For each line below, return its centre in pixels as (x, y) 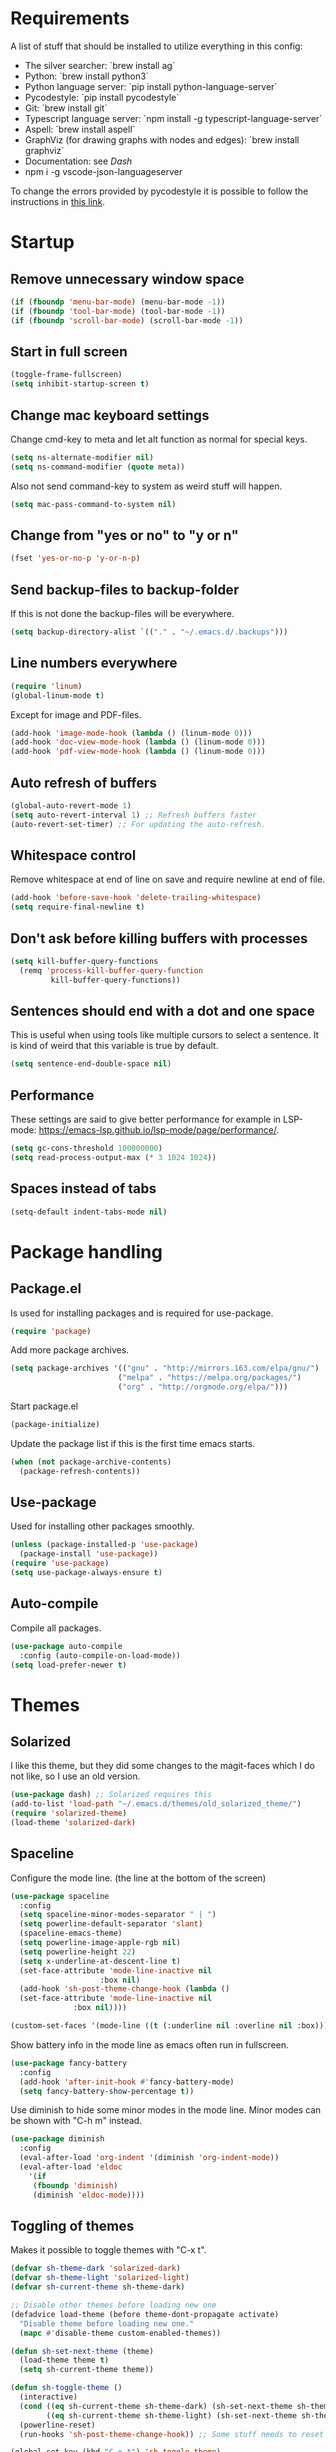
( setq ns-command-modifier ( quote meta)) (98, 467)
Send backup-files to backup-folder (125, 589)
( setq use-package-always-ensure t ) (86, 1573)
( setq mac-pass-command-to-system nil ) (93, 504)
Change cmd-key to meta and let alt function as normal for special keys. (159, 439)
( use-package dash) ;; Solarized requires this (111, 1795)
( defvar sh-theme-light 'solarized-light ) (100, 2278)
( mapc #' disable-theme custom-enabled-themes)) (120, 2333)
